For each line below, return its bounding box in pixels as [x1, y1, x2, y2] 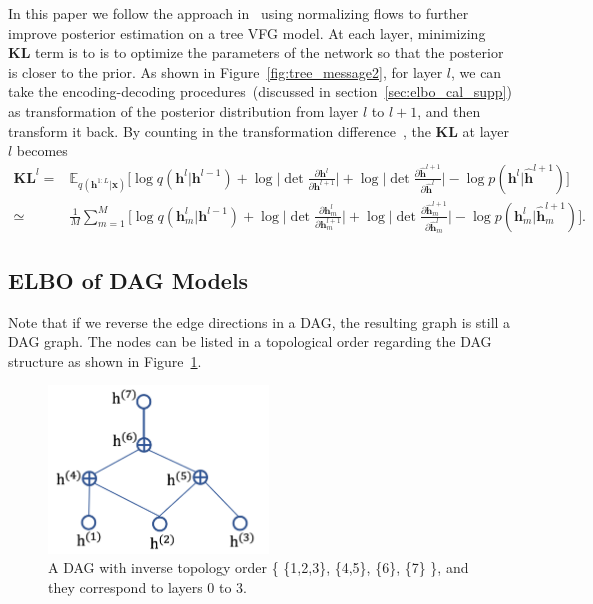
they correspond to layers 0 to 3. [48, 576, 247, 597]
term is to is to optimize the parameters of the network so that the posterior [34, 42, 504, 63]
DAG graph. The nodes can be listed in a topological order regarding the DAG [8, 331, 492, 352]
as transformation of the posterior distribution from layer [8, 100, 359, 121]
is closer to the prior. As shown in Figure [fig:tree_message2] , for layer [8, 61, 443, 82]
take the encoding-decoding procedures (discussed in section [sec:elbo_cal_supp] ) [8, 81, 512, 102]
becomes [16, 140, 68, 161]
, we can [450, 61, 502, 82]
